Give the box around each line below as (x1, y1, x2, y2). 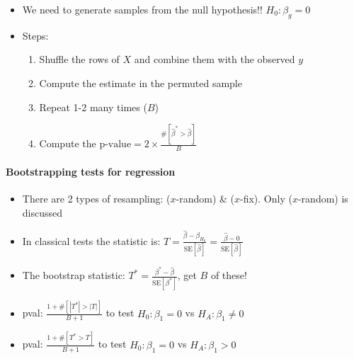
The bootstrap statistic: (22, 268, 125, 283)
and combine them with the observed (134, 52, 295, 67)
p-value (99, 139, 132, 150)
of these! (210, 268, 247, 283)
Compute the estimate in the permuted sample (39, 75, 242, 90)
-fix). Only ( (240, 191, 292, 206)
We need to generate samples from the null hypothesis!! (22, 2, 263, 16)
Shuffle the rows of (39, 52, 120, 67)
